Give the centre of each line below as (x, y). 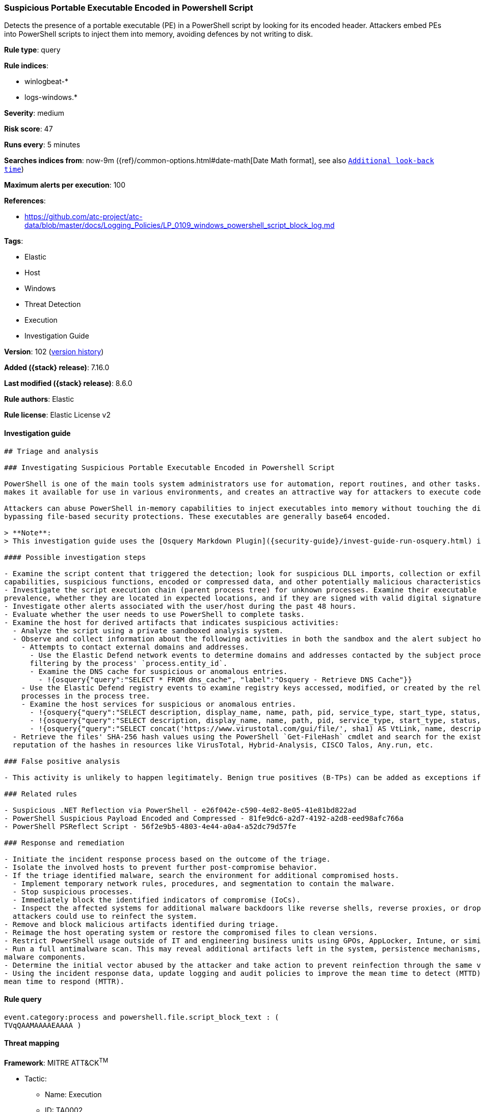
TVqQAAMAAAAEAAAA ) (43, 1025)
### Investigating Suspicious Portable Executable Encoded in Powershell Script (170, 467)
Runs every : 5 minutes (42, 145)
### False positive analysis (62, 761)
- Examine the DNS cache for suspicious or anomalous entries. (159, 671)
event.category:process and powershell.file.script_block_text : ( (142, 1017)
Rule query (23, 999)
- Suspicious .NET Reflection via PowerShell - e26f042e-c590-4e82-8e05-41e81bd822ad (180, 810)
